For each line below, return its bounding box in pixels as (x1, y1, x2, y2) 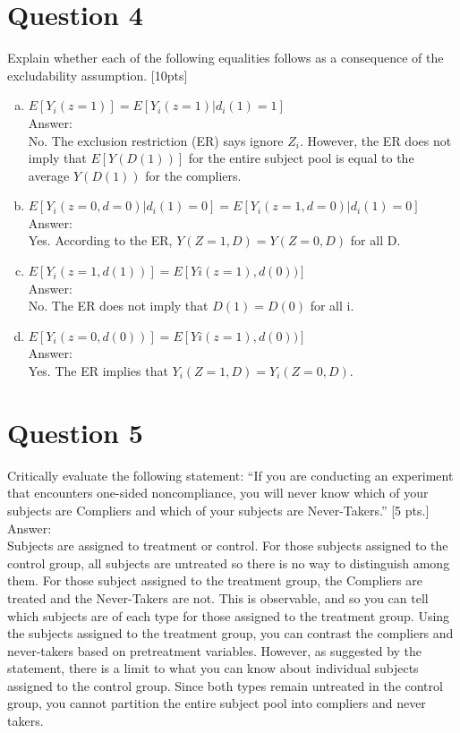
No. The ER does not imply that (28, 296, 209, 315)
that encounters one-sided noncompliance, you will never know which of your (7, 483, 429, 502)
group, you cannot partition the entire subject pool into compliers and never (7, 694, 426, 712)
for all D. (350, 231, 401, 250)
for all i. (310, 296, 354, 315)
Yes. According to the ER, (28, 231, 173, 250)
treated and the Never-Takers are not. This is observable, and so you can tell (7, 588, 429, 607)
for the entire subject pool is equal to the (188, 149, 414, 167)
